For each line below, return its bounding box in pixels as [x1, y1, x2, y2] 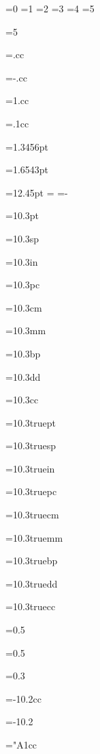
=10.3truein [5, 461, 55, 475]
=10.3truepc [5, 484, 57, 499]
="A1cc [5, 738, 37, 751]
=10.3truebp [5, 553, 58, 568]
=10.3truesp [5, 438, 56, 453]
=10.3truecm [5, 507, 59, 522]
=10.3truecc [5, 599, 56, 614]
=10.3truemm [5, 530, 63, 544]
